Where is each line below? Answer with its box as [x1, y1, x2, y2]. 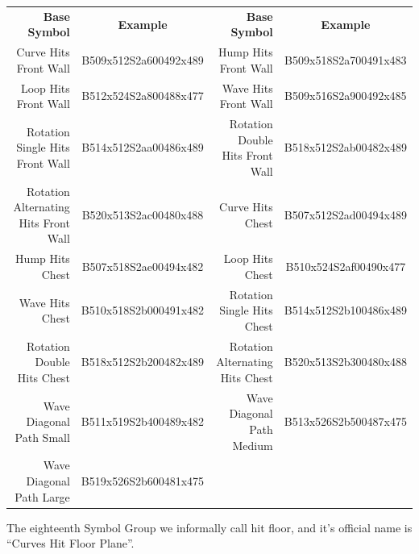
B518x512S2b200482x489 [81, 353, 205, 370]
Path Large [15, 488, 70, 505]
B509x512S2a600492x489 [81, 51, 204, 68]
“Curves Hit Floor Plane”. [6, 535, 135, 552]
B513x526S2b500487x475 [284, 413, 407, 430]
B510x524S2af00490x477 [285, 258, 406, 275]
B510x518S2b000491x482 [81, 302, 205, 319]
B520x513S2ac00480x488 [81, 206, 204, 223]
